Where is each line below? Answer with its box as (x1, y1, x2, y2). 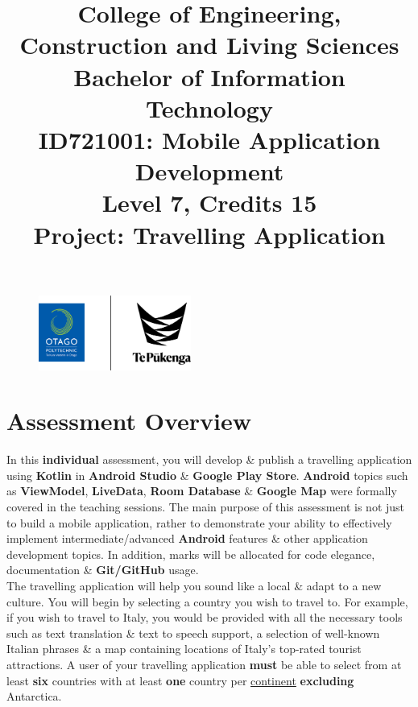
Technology (146, 91, 273, 124)
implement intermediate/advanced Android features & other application (6, 530, 368, 547)
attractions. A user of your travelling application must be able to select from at (6, 655, 402, 672)
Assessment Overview (6, 404, 252, 437)
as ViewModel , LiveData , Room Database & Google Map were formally (6, 482, 397, 499)
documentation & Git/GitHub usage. (6, 561, 199, 578)
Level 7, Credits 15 (101, 186, 317, 219)
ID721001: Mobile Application (38, 122, 381, 155)
